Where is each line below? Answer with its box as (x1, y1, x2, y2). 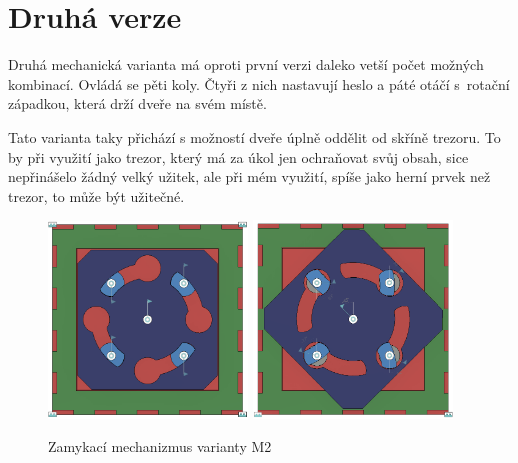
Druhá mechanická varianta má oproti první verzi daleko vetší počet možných (8, 54, 484, 75)
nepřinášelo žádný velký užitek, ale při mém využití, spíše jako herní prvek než (8, 166, 491, 187)
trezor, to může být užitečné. (8, 185, 185, 206)
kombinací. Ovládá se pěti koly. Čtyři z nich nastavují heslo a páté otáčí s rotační (8, 73, 510, 94)
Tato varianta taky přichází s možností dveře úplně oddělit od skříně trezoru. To (8, 126, 501, 147)
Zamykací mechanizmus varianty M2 (48, 436, 272, 457)
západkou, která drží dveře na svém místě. (8, 93, 267, 114)
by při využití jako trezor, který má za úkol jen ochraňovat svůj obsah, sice (8, 146, 469, 167)
